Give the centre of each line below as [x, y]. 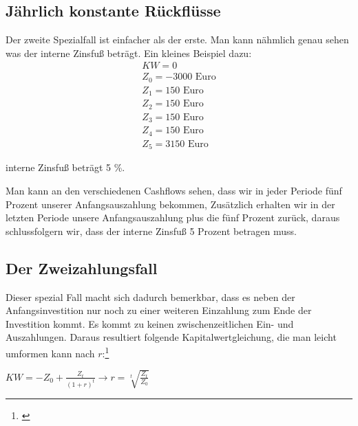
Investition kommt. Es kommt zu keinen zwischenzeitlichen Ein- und [150, 323]
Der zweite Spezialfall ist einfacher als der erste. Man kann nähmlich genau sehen [177, 40]
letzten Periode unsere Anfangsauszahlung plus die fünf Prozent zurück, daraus [173, 217]
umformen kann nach [50, 353]
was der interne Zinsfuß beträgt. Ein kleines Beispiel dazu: [129, 53]
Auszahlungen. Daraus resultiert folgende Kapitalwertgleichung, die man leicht [171, 337]
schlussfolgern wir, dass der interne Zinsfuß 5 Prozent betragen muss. [151, 231]
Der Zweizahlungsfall [82, 268]
